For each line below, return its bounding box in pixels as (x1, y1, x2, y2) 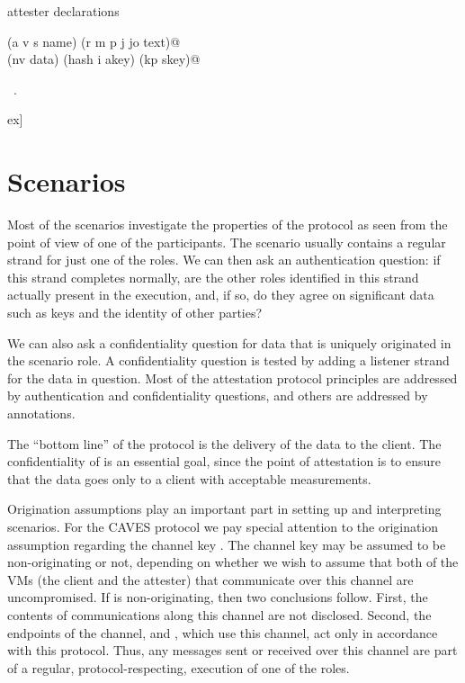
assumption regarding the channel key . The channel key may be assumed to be (7, 535, 446, 553)
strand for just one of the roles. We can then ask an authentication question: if (7, 250, 441, 269)
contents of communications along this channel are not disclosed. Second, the (7, 605, 432, 624)
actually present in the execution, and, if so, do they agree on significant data (7, 285, 434, 304)
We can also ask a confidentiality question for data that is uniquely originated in (7, 333, 452, 352)
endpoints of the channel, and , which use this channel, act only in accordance (7, 623, 438, 642)
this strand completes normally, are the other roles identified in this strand (7, 267, 419, 286)
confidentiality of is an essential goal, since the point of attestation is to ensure (7, 452, 442, 471)
